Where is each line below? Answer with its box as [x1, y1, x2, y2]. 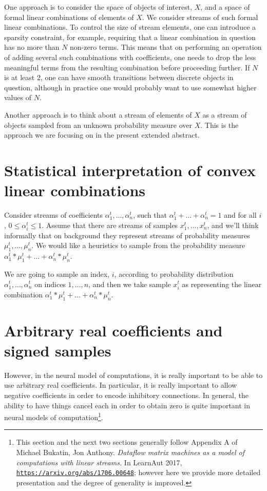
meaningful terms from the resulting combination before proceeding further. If [4, 62, 250, 72]
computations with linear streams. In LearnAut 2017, [16, 457, 182, 467]
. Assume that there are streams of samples [42, 219, 178, 230]
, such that [133, 210, 167, 220]
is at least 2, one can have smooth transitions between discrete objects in [4, 72, 234, 83]
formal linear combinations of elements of [4, 11, 134, 22]
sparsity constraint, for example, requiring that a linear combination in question [4, 31, 256, 42]
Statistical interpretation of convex [4, 159, 256, 180]
